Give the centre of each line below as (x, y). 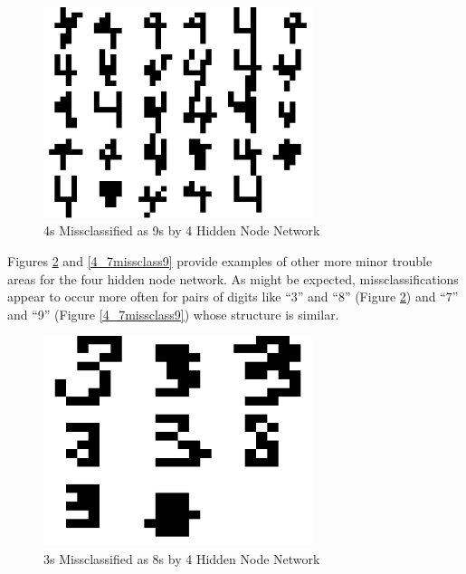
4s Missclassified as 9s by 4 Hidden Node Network (182, 230)
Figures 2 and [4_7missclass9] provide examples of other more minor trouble (220, 260)
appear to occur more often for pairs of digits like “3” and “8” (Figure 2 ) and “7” (233, 297)
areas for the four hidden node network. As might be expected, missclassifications (233, 278)
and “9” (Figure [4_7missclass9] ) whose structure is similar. (173, 314)
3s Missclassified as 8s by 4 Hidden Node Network (182, 559)
